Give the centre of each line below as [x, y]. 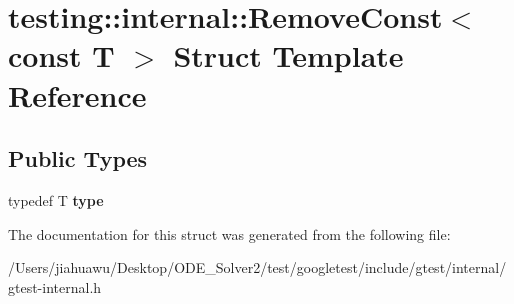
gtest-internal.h [55, 286]
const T [61, 55]
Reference [77, 94]
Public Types [78, 158]
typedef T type [56, 199]
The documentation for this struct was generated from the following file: [229, 233]
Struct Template [288, 55]
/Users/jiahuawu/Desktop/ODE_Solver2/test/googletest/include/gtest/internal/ [257, 267]
